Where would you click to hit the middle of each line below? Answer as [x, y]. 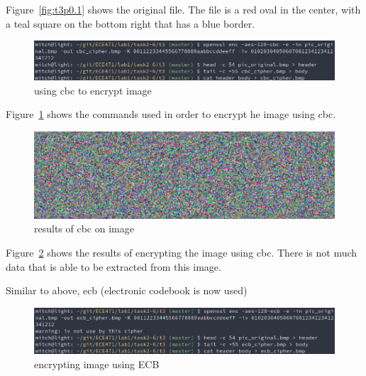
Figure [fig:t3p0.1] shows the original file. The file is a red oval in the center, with [183, 9]
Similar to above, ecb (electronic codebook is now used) [127, 290]
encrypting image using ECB [97, 364]
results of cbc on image [84, 229]
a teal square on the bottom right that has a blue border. [131, 23]
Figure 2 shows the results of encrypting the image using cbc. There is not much [182, 253]
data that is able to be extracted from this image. [113, 266]
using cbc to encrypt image [93, 90]
